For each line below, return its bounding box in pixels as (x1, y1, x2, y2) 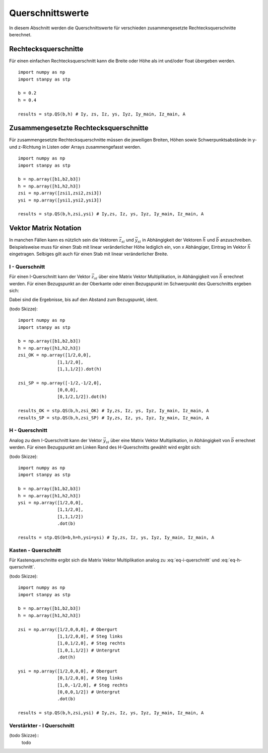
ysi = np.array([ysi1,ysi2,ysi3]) (18, 197, 102, 203)
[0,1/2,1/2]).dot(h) (57, 394, 107, 400)
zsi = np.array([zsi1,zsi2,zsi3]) (18, 190, 102, 196)
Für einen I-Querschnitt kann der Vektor (9, 274, 91, 280)
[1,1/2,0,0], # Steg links (57, 633, 123, 639)
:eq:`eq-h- (221, 557, 242, 563)
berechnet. (9, 31, 32, 37)
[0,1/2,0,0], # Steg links (57, 675, 123, 681)
